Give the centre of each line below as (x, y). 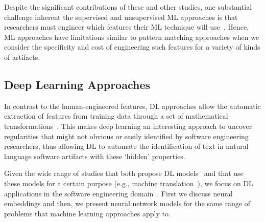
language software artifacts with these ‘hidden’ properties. (95, 156)
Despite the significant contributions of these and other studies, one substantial (128, 7)
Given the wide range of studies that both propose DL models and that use (124, 173)
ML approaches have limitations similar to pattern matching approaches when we (132, 37)
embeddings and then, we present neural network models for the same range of (127, 203)
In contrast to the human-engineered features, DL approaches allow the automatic (132, 106)
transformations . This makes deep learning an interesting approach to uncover (128, 126)
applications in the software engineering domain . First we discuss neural (118, 193)
